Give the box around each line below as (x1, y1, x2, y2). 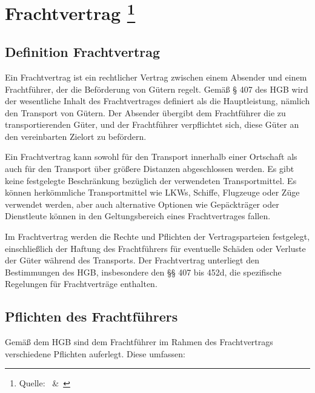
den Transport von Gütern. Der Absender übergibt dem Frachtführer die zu (5, 106, 286, 119)
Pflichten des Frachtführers (5, 307, 178, 326)
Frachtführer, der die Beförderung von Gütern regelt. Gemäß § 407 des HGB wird (5, 82, 308, 95)
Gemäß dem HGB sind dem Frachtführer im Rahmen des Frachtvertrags (5, 335, 273, 348)
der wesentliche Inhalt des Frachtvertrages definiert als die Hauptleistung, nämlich (5, 94, 310, 107)
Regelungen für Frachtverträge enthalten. (5, 277, 157, 290)
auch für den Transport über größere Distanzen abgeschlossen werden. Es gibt (5, 162, 294, 175)
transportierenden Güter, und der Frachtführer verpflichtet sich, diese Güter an (5, 118, 299, 131)
